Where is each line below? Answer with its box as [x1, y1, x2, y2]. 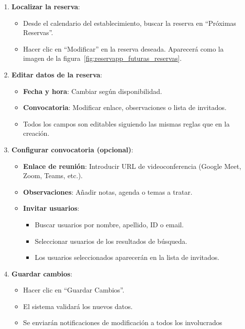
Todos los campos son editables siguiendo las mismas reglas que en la [23, 118, 230, 128]
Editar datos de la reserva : [11, 69, 102, 79]
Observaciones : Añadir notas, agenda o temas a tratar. [23, 186, 192, 197]
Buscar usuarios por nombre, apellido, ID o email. [35, 219, 184, 229]
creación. [23, 128, 50, 138]
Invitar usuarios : [23, 203, 79, 213]
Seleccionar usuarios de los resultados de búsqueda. [35, 236, 188, 246]
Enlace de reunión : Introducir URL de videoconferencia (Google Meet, [23, 161, 242, 171]
